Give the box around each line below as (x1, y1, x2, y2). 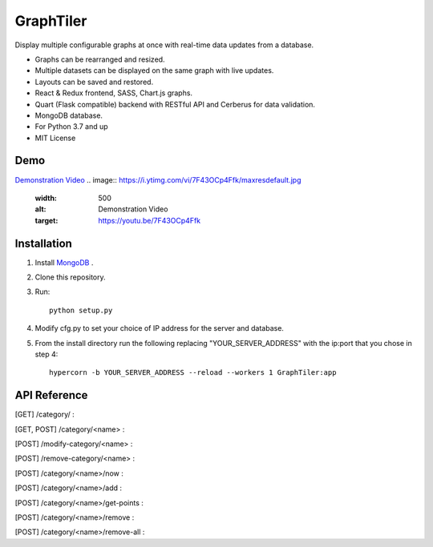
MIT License (34, 133, 76, 143)
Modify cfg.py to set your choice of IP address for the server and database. (34, 324, 285, 333)
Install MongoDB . (34, 257, 94, 267)
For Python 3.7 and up (34, 122, 108, 131)
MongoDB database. (34, 111, 103, 120)
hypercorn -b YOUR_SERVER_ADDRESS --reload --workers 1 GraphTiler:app (49, 368, 337, 377)
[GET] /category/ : (14, 409, 75, 420)
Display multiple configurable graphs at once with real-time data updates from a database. (14, 40, 314, 50)
